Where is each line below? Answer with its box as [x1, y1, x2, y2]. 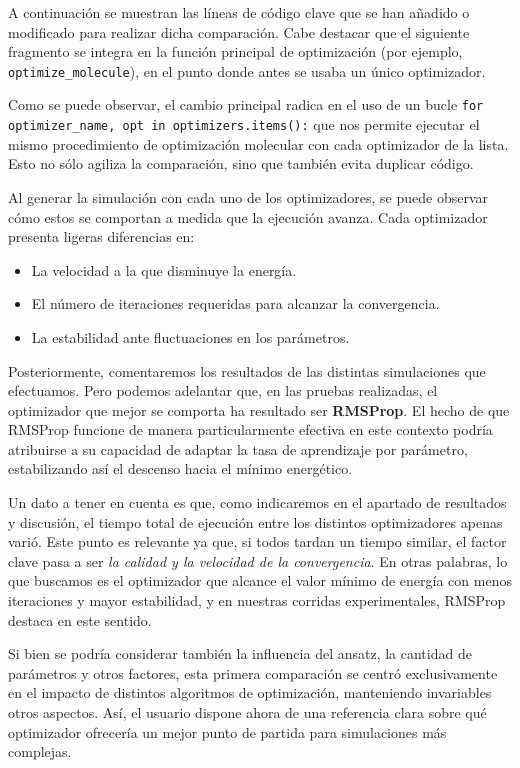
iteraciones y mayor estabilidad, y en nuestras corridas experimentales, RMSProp [8, 590, 506, 611]
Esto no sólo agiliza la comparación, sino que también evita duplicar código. [8, 153, 474, 174]
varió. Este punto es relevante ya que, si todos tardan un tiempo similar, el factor [8, 531, 507, 552]
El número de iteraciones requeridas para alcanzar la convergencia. [31, 293, 440, 314]
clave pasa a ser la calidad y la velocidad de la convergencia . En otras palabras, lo [8, 550, 508, 571]
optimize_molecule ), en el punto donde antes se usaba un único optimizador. [8, 60, 486, 81]
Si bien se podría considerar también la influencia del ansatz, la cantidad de [8, 643, 472, 664]
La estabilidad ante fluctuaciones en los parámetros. [31, 326, 350, 347]
